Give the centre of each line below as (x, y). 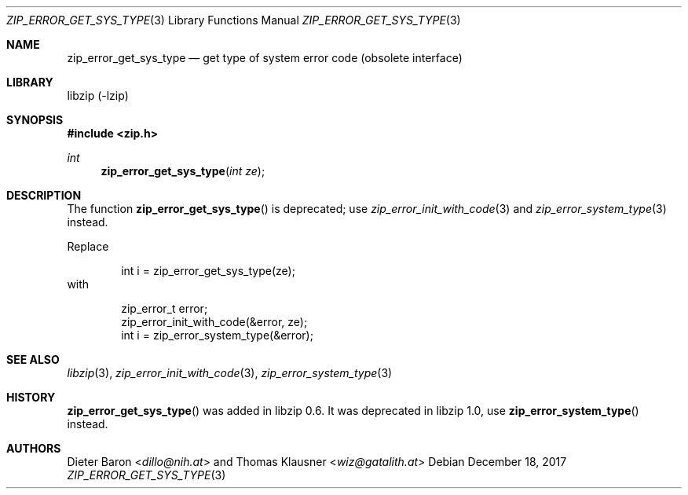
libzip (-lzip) (98, 95)
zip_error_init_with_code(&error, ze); (214, 322)
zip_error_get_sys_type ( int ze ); (183, 171)
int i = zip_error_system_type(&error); (217, 335)
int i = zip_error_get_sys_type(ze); (208, 271)
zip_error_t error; (165, 308)
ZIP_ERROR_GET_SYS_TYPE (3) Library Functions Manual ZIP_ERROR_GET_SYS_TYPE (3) (234, 20)
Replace (88, 246)
